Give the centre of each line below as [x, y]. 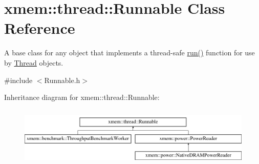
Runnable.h [62, 80]
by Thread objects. [34, 62]
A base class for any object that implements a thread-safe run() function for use [129, 53]
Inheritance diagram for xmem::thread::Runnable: [82, 97]
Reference [40, 28]
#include [18, 80]
